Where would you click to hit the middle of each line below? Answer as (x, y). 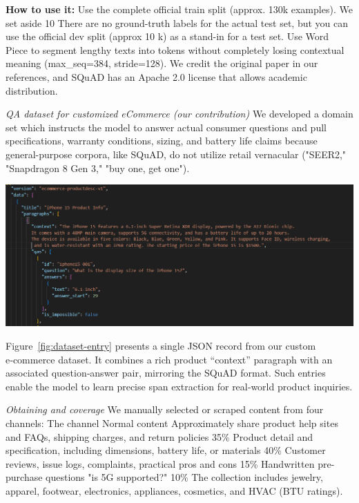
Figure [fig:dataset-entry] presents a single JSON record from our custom (161, 345)
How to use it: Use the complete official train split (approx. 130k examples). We (179, 9)
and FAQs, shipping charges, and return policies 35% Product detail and (159, 436)
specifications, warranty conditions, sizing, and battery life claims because (162, 141)
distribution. (32, 90)
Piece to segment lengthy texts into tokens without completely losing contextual (175, 49)
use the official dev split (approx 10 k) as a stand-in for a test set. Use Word (167, 36)
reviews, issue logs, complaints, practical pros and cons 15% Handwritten (160, 463)
